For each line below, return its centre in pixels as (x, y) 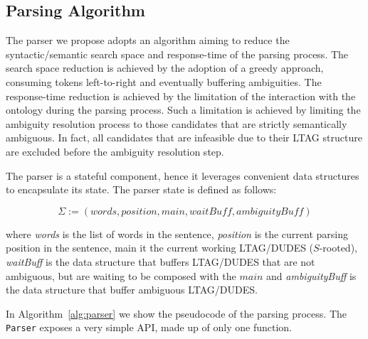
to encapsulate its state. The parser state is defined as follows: (141, 189)
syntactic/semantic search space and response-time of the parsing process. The (177, 54)
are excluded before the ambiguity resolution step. (115, 151)
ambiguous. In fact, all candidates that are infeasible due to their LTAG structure (184, 138)
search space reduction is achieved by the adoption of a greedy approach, (165, 68)
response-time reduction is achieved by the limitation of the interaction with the (181, 96)
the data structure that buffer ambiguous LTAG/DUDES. (132, 290)
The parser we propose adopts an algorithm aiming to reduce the (148, 40)
